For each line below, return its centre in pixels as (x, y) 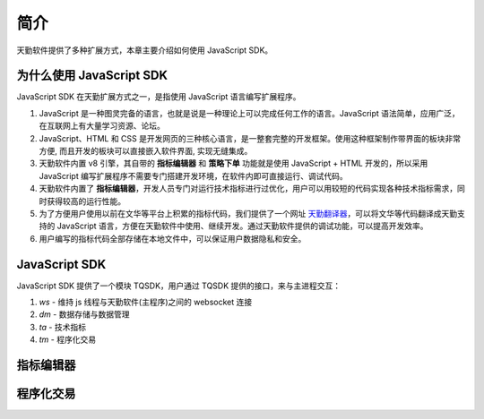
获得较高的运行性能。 (86, 201)
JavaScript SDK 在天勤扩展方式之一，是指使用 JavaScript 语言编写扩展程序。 (159, 97)
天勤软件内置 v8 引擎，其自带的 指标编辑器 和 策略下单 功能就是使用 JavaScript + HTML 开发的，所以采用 (233, 163)
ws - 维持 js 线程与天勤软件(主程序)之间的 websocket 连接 (146, 302)
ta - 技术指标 (63, 327)
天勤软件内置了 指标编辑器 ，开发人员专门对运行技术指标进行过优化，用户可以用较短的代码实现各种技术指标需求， (248, 189)
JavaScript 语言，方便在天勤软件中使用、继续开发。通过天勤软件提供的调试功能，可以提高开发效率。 (243, 226)
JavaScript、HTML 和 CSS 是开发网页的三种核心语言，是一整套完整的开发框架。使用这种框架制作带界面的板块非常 (250, 138)
